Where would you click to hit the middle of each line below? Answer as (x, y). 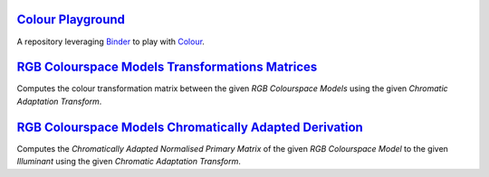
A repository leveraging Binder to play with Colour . (111, 42)
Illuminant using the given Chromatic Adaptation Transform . (129, 162)
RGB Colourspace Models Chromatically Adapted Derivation (190, 127)
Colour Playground (71, 19)
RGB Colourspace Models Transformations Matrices (167, 67)
